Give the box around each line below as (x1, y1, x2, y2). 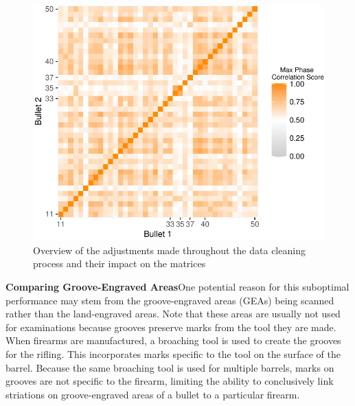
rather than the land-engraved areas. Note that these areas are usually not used (5, 306, 341, 321)
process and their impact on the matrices (33, 256, 206, 271)
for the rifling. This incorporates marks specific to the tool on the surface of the (5, 347, 341, 361)
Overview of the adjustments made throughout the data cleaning (33, 243, 306, 257)
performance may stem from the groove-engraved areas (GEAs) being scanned (5, 293, 334, 307)
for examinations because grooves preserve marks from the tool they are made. (5, 319, 336, 334)
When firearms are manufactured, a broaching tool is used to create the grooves (5, 333, 341, 348)
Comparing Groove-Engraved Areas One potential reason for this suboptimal (5, 280, 350, 294)
